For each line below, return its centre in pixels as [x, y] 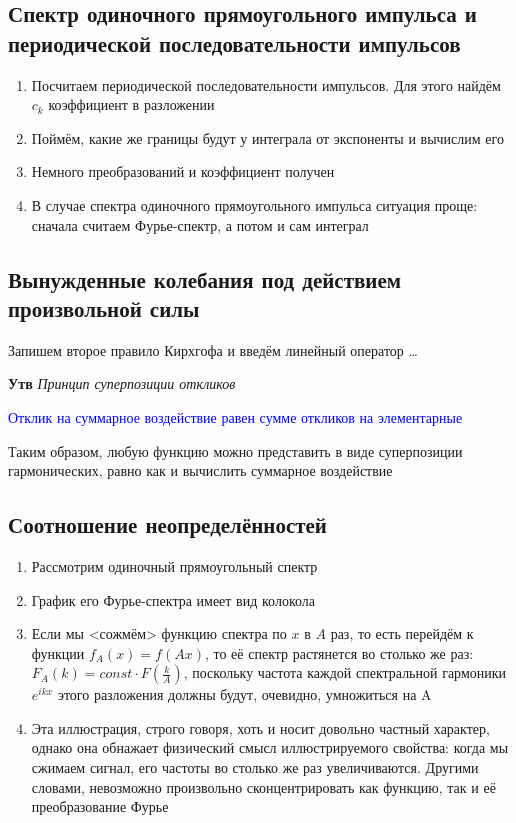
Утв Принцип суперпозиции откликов [122, 383]
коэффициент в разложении [131, 104]
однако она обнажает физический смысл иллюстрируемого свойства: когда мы [270, 747]
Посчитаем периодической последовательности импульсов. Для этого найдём [266, 84]
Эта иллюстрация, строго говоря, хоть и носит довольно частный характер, [260, 727]
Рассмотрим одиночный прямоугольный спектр [174, 565]
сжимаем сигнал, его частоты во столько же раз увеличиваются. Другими [255, 767]
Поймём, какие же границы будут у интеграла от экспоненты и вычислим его [267, 137]
